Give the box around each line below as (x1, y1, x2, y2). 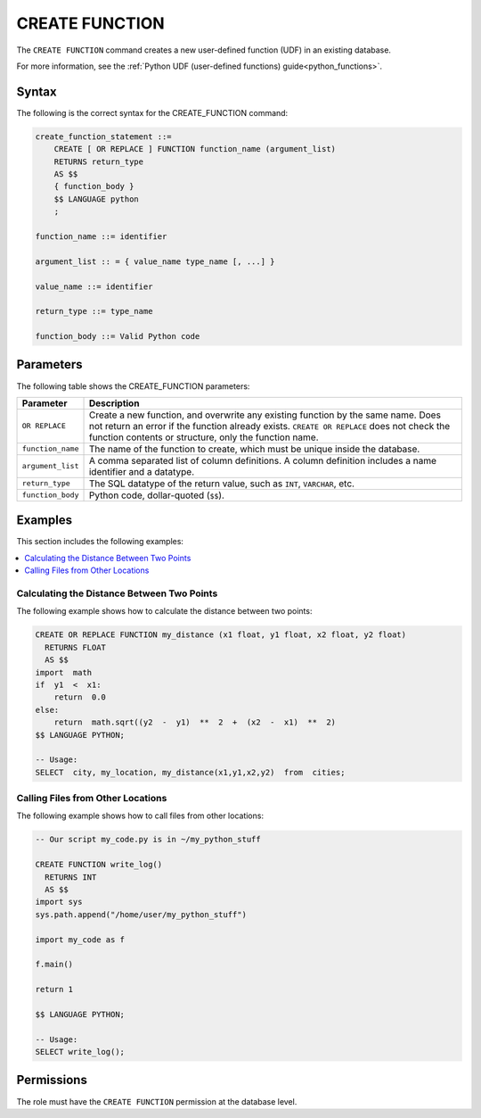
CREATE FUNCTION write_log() (35, 859, 163, 870)
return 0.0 (53, 692, 107, 702)
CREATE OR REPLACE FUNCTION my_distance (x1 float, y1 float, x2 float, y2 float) (35, 630, 407, 640)
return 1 (35, 984, 74, 995)
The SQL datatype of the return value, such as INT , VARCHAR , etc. (88, 477, 355, 490)
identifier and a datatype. (88, 465, 195, 477)
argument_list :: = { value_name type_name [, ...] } (35, 256, 275, 267)
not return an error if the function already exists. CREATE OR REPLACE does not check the (88, 419, 451, 432)
